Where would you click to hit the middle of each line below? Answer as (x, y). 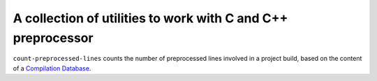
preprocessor (53, 38)
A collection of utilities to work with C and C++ (150, 18)
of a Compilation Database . (52, 68)
